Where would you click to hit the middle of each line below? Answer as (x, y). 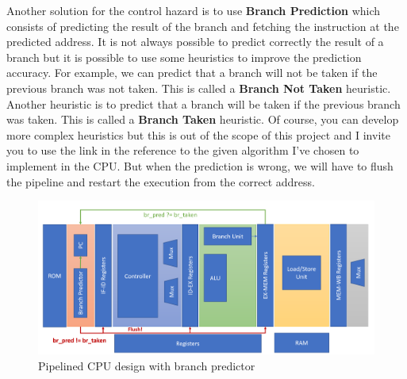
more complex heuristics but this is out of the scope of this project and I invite (198, 134)
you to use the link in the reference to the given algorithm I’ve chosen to (183, 150)
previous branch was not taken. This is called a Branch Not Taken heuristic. (199, 88)
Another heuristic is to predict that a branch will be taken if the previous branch (203, 103)
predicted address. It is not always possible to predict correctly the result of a (195, 42)
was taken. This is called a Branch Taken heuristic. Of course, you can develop (203, 119)
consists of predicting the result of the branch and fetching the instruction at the (203, 26)
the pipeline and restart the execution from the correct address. (161, 181)
